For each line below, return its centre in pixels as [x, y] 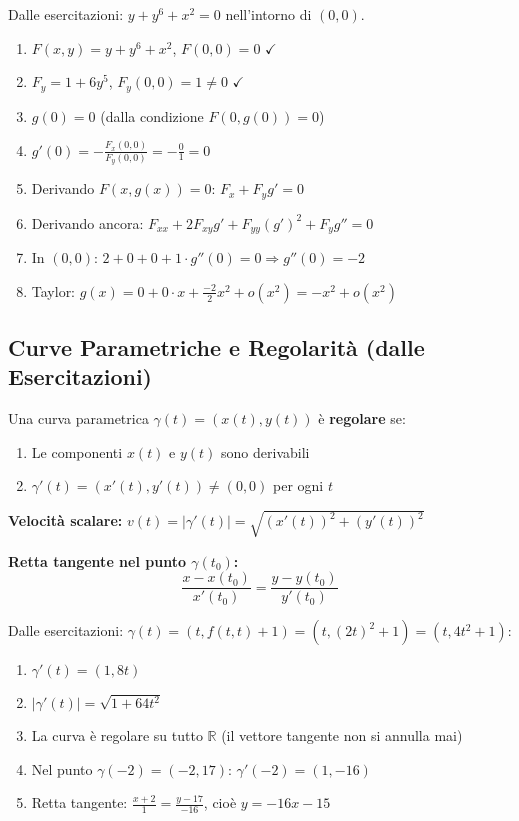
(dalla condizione [152, 115]
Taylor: [53, 290]
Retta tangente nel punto [97, 560]
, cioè [220, 802]
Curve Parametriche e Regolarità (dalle [216, 347]
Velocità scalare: [65, 520]
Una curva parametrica [78, 418]
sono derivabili [265, 451]
